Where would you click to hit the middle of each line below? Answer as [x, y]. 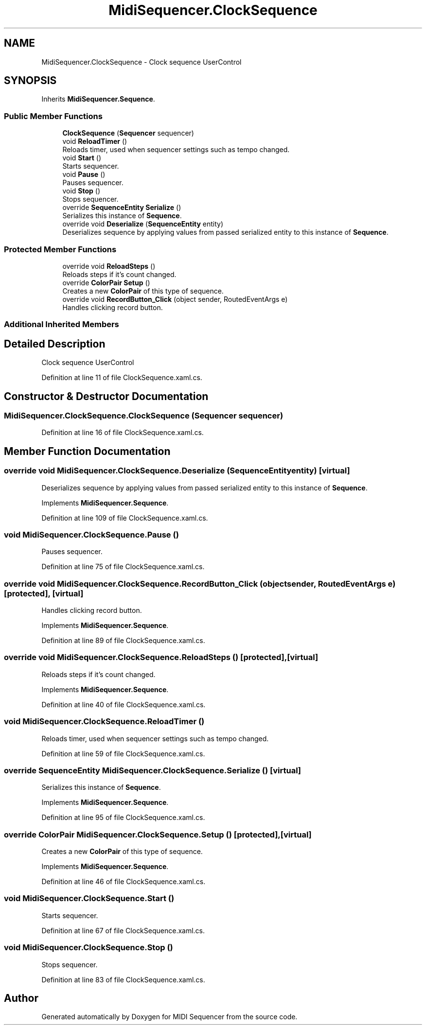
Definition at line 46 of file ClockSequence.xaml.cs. [124, 882]
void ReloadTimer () [95, 141]
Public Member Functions [53, 116]
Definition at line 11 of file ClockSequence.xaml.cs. [122, 378]
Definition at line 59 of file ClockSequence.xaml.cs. [123, 753]
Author [21, 998]
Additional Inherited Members [62, 324]
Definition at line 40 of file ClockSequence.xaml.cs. [124, 704]
